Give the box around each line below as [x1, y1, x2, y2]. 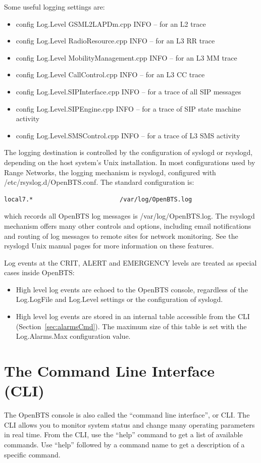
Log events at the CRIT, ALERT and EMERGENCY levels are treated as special [4, 257, 257, 268]
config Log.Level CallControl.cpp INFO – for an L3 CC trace [16, 69, 205, 80]
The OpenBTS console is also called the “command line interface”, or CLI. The [4, 409, 250, 420]
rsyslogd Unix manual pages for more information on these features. [4, 240, 214, 251]
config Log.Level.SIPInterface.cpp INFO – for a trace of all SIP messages [16, 86, 241, 96]
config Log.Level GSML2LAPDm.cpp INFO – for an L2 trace [16, 18, 206, 29]
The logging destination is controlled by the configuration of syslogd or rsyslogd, [4, 147, 253, 158]
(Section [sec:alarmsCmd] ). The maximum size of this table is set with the [16, 321, 247, 331]
